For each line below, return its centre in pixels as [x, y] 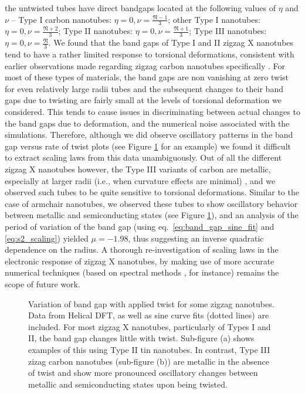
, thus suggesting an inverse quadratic [196, 238]
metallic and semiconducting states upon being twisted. [128, 384]
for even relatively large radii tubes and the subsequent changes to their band [144, 88]
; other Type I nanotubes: [214, 19]
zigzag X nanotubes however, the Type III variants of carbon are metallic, [138, 169]
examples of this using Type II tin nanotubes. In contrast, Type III [149, 349]
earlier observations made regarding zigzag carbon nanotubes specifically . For [145, 65]
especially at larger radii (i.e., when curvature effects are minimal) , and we [140, 180]
